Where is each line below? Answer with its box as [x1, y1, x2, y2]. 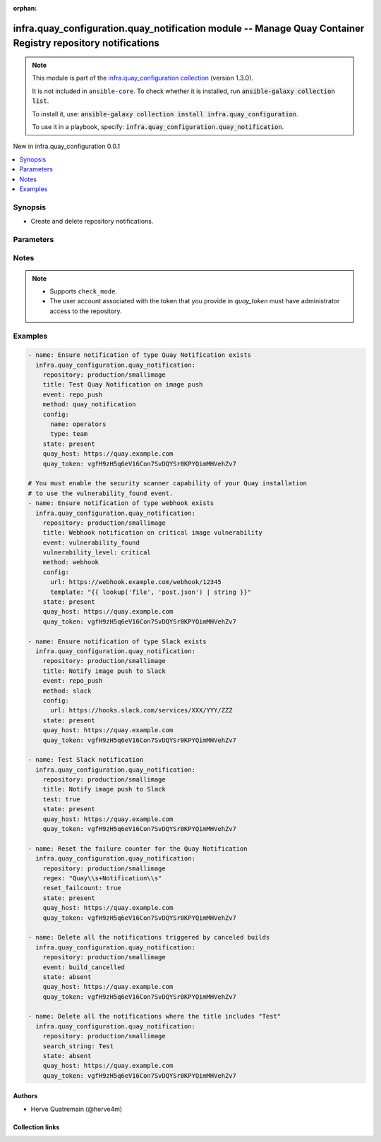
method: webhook [42, 558, 99, 566]
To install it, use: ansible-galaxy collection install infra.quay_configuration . [32, 109, 299, 118]
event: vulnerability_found [42, 538, 140, 547]
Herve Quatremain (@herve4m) [30, 1105, 123, 1113]
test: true [42, 795, 80, 803]
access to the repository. [49, 307, 123, 315]
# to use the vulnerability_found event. [28, 489, 174, 497]
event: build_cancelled [42, 963, 125, 971]
